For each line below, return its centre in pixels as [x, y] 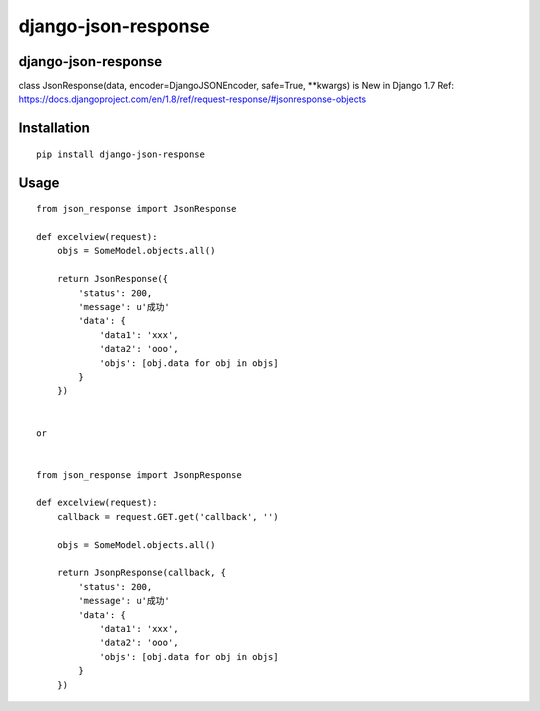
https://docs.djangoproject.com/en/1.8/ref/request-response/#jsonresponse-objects [192, 99]
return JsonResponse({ [112, 279]
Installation [54, 128]
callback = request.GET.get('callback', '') [167, 516]
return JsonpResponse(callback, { [141, 573]
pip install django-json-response [120, 154]
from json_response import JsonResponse [136, 209]
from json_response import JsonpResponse [139, 474]
